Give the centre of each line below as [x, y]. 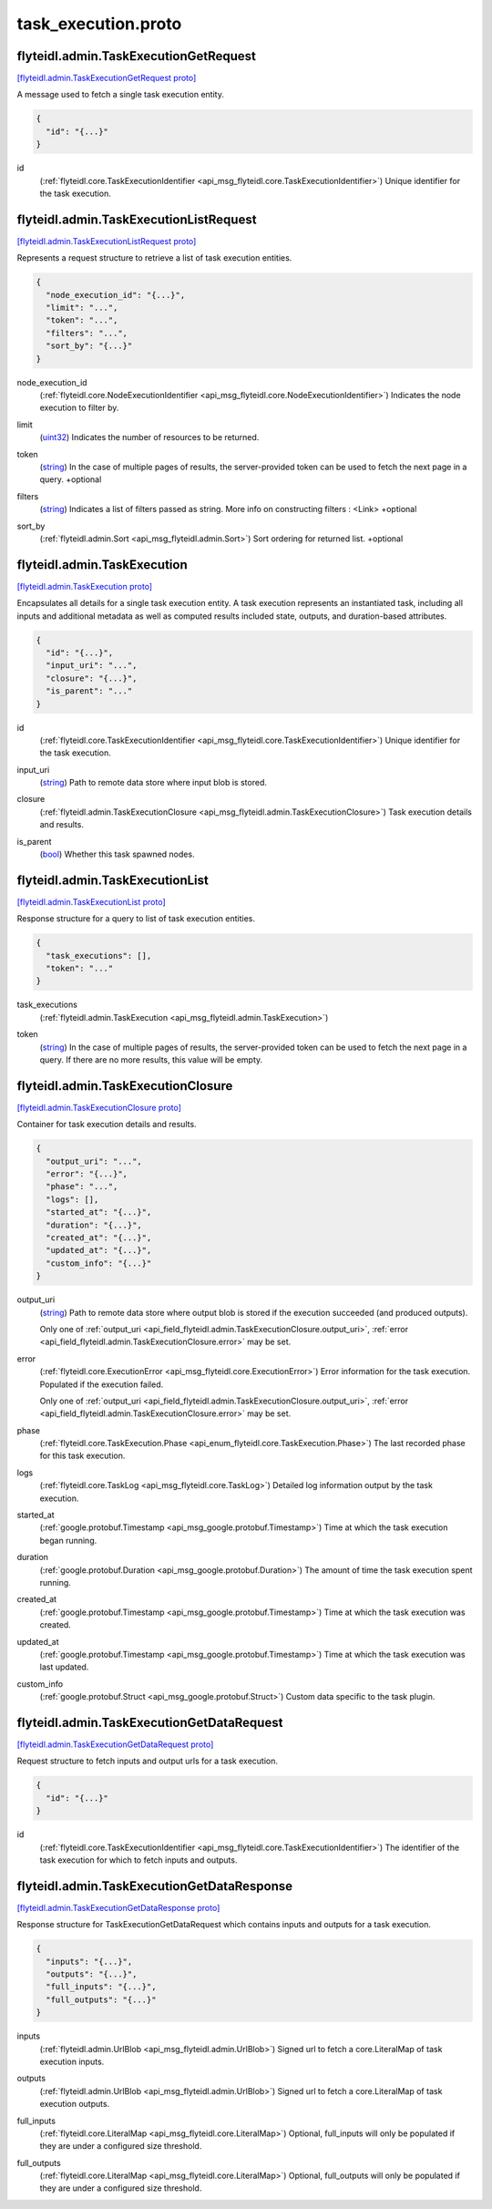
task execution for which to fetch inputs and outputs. [138, 1860]
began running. [68, 1540]
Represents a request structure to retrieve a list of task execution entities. [154, 258]
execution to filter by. [79, 408]
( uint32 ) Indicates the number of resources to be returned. [149, 437]
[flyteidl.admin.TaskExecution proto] [85, 586]
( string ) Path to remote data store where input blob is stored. [154, 783]
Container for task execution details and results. [107, 1125]
